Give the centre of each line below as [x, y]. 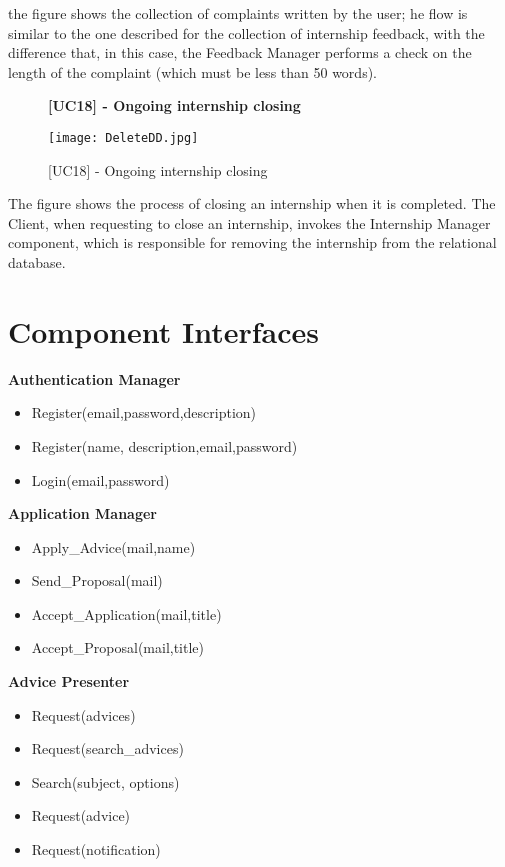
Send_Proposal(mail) [97, 580]
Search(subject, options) [105, 781]
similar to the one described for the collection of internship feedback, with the [246, 32]
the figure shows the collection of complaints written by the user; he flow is [238, 13]
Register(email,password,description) [144, 412]
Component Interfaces [163, 330]
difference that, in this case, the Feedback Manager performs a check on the [240, 52]
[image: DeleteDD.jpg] [123, 137]
